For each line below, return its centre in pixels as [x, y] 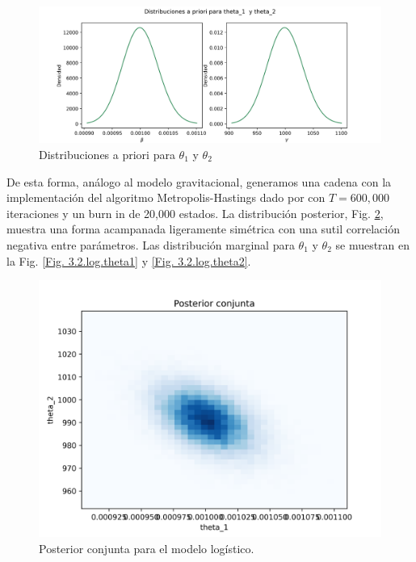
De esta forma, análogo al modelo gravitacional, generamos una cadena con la [199, 181]
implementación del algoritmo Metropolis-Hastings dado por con [166, 197]
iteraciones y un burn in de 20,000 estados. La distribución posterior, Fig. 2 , [195, 213]
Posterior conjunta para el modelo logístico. [147, 548]
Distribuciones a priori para [107, 154]
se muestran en [373, 244]
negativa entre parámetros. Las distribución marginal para [151, 244]
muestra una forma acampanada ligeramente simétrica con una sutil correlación [203, 229]
